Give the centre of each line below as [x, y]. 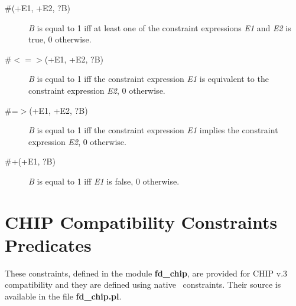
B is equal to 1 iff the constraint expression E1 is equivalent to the [149, 79]
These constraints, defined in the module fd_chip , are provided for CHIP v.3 [146, 273]
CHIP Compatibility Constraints [141, 221]
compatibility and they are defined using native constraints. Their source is [143, 284]
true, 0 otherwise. [60, 39]
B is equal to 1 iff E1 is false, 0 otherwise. [104, 181]
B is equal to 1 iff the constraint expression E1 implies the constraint [153, 130]
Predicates [48, 244]
